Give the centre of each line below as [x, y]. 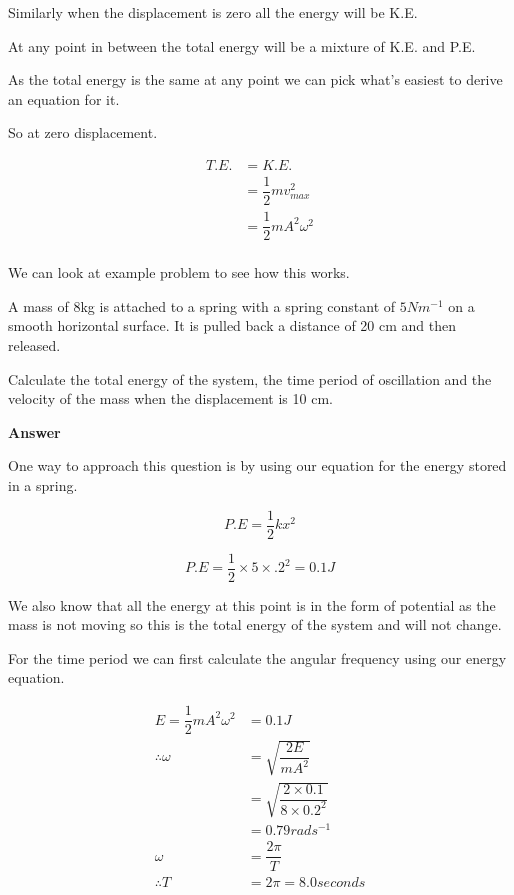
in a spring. [43, 484]
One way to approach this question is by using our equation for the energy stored [257, 465]
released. [34, 345]
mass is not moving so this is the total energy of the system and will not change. [255, 624]
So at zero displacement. [83, 132]
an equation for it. [64, 98]
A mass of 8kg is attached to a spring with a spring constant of [202, 305]
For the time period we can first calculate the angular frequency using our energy [257, 657]
